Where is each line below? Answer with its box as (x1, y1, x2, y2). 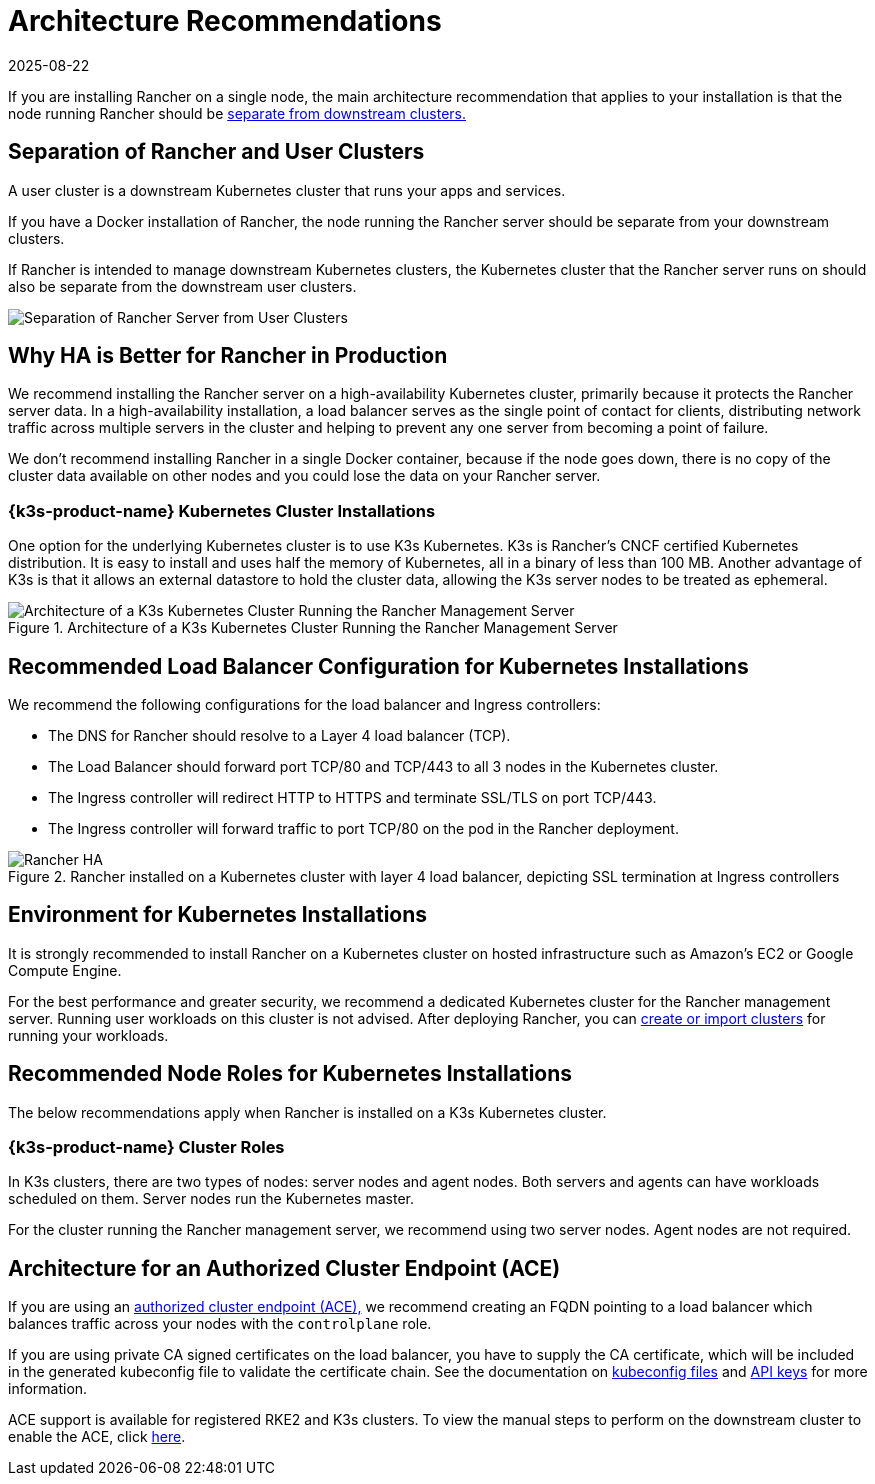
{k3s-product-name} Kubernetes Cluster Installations (8, 500, 436, 521)
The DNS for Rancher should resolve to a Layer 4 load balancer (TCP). (48, 727, 511, 745)
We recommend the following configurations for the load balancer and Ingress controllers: (8, 696, 601, 714)
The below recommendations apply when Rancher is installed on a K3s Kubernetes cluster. (8, 1103, 607, 1121)
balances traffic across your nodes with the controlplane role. (8, 1315, 432, 1333)
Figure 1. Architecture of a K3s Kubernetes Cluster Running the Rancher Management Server (8, 619, 618, 637)
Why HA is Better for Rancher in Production (8, 343, 448, 369)
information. (8, 1380, 88, 1398)
